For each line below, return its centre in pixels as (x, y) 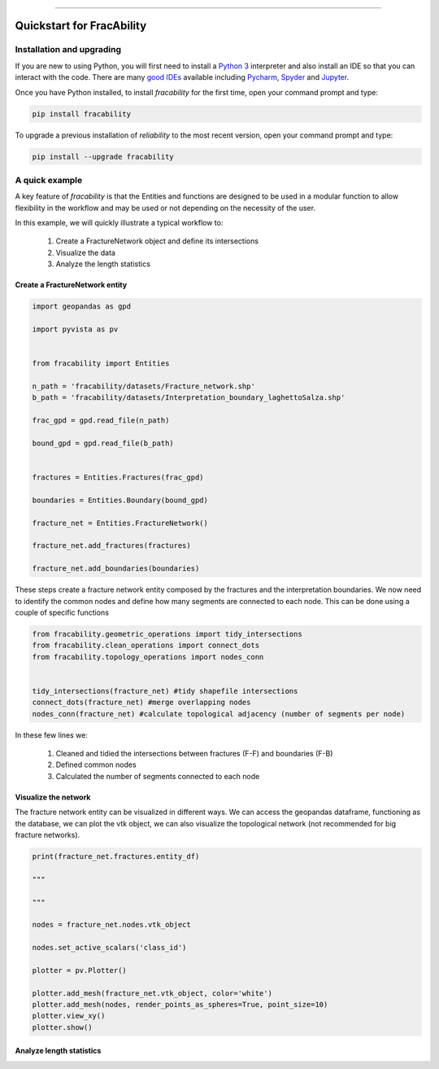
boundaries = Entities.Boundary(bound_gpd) (120, 500)
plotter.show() (62, 1027)
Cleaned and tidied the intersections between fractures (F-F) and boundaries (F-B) (194, 754)
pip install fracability (82, 114)
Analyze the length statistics (103, 264)
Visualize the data (85, 252)
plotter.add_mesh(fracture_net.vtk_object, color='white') (152, 993)
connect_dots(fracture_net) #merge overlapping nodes (141, 703)
